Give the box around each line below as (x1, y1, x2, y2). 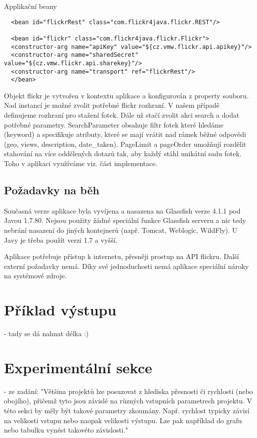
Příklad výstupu (4, 300, 117, 320)
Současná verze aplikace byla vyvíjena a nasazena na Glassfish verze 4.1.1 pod (4, 205, 241, 216)
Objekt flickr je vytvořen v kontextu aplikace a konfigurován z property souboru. (4, 90, 249, 100)
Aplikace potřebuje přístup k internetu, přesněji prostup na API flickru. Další (4, 251, 239, 262)
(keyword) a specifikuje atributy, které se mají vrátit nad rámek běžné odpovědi (4, 129, 246, 139)
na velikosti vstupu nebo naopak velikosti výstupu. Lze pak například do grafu (4, 415, 242, 425)
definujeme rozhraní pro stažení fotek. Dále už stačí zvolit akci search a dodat (4, 110, 240, 120)
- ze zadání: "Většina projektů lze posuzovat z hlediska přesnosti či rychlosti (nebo (4, 386, 253, 396)
